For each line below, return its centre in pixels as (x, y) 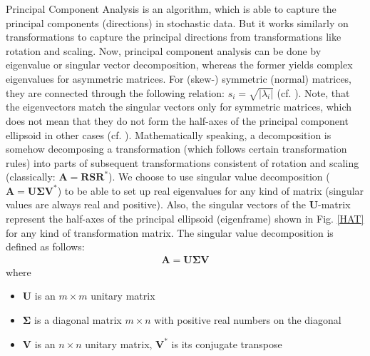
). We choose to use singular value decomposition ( (219, 177)
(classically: (31, 177)
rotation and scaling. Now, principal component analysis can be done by (164, 50)
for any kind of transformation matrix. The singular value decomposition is (170, 232)
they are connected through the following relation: (115, 92)
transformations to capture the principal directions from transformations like (174, 37)
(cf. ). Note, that (313, 92)
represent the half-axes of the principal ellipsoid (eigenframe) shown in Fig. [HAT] (185, 219)
